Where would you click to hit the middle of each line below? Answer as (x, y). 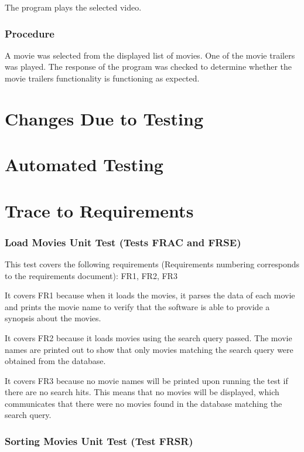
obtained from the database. (55, 361)
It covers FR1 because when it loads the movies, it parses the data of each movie (150, 295)
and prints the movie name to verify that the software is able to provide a (137, 306)
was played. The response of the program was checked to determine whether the (148, 67)
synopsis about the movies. (53, 318)
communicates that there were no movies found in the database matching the (144, 403)
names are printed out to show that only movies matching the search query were (149, 349)
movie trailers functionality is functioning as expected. (102, 78)
